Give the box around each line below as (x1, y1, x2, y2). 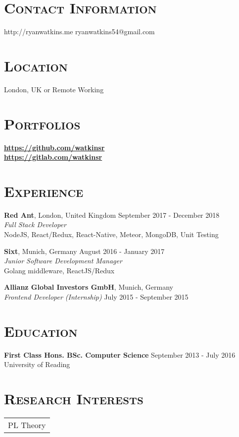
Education (4, 320, 78, 341)
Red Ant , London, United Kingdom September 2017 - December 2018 (4, 209, 220, 220)
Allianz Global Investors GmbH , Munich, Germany (4, 282, 173, 292)
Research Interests (4, 388, 143, 409)
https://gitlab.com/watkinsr (4, 152, 102, 162)
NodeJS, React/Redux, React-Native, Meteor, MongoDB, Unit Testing (4, 229, 219, 240)
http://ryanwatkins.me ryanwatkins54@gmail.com (4, 26, 155, 37)
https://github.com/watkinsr (4, 142, 105, 152)
